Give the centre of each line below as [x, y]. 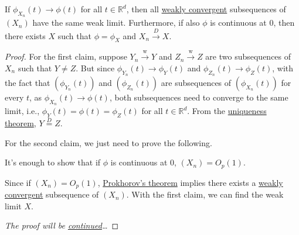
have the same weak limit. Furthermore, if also [116, 23]
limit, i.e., [22, 111]
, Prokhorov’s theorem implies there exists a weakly [190, 182]
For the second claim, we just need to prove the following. [108, 142]
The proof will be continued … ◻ [62, 225]
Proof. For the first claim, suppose [66, 56]
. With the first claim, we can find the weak [205, 194]
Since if [18, 182]
